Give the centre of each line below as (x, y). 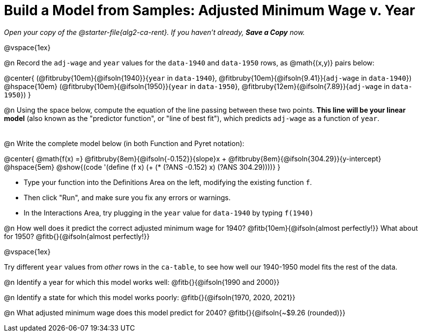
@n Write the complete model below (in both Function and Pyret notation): (124, 143)
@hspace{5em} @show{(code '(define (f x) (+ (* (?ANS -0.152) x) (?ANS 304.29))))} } (142, 167)
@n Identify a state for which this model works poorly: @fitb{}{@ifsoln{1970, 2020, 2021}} (150, 297)
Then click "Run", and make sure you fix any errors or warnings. (127, 197)
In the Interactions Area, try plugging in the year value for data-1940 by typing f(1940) (169, 213)
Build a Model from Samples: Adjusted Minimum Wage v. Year (210, 10)
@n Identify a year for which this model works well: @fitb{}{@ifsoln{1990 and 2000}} (142, 282)
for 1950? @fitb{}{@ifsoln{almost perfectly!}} (77, 236)
